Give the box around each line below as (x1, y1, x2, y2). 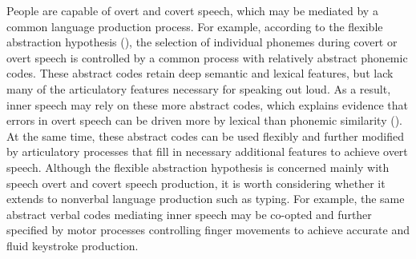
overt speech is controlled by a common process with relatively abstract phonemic (6, 49, 408, 66)
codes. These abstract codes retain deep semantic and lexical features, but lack (6, 65, 394, 82)
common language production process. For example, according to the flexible (6, 18, 383, 34)
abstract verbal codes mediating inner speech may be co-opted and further (6, 205, 372, 222)
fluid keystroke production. (6, 237, 139, 253)
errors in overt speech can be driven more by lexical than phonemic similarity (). (6, 112, 402, 129)
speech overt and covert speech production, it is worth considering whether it (6, 174, 386, 191)
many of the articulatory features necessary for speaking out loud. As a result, (6, 80, 391, 97)
